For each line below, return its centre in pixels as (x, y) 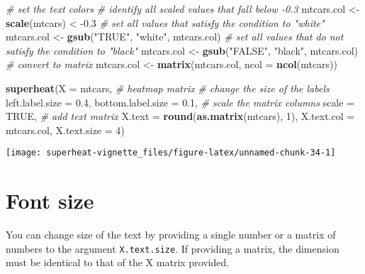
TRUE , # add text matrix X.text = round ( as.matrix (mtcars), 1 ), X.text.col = (180, 116)
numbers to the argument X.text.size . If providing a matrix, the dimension (173, 248)
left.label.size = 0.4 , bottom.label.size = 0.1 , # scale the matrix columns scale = (180, 102)
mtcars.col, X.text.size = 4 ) (65, 130)
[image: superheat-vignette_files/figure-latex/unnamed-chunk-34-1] (171, 153)
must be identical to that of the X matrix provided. (118, 262)
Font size (50, 201)
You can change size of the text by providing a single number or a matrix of (171, 235)
